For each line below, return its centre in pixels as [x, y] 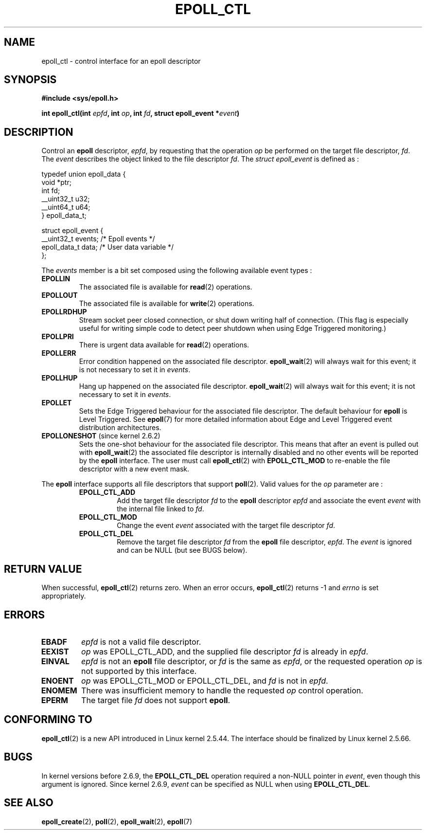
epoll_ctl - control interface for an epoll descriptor [121, 61]
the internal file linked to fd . [160, 509]
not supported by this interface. [139, 671]
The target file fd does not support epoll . [156, 700]
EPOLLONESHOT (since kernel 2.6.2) [101, 436]
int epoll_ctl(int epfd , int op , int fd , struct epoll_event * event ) [141, 113]
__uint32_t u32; [66, 199]
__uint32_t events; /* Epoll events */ [98, 239]
